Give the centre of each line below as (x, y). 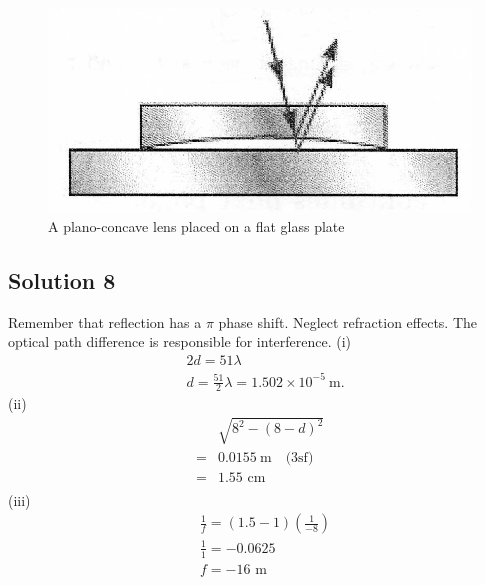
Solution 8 (62, 280)
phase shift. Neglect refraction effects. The (348, 321)
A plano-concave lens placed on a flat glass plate (196, 226)
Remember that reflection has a (105, 321)
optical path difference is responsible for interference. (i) (180, 341)
